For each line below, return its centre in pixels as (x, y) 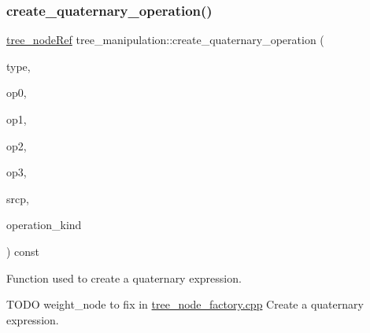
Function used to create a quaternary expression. (124, 277)
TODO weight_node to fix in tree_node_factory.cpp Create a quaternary (185, 304)
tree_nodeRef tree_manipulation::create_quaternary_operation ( (165, 40)
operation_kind (44, 225)
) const (23, 251)
